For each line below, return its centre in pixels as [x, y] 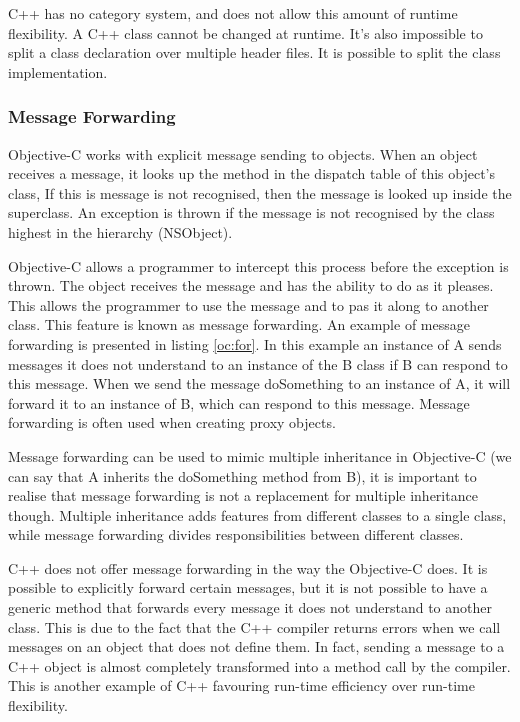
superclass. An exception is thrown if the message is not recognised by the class [251, 212]
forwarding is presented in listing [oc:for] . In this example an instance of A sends [255, 343]
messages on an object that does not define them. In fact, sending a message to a [256, 646]
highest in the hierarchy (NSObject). [120, 231]
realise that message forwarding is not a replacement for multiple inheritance [243, 495]
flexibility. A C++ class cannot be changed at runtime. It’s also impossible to [245, 32]
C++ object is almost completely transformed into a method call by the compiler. [259, 665]
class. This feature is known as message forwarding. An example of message [239, 324]
